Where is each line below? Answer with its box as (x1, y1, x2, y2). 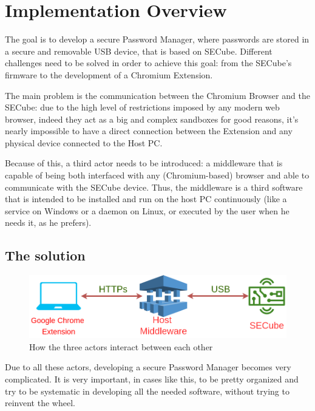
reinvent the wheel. (5, 396, 75, 409)
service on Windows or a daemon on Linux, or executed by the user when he (5, 204, 290, 217)
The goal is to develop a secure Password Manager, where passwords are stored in (5, 33, 310, 46)
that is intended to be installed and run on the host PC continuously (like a (5, 192, 287, 205)
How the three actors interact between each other (29, 340, 213, 353)
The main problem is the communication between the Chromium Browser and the (5, 89, 310, 101)
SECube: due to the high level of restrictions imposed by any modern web (5, 101, 280, 114)
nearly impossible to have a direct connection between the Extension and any (5, 124, 293, 137)
